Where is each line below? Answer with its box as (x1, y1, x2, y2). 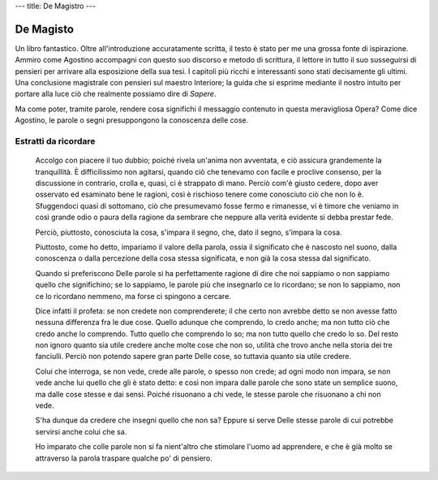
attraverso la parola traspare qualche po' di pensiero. (35, 453, 213, 463)
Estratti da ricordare (15, 136, 96, 147)
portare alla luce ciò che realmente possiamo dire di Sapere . (15, 89, 217, 99)
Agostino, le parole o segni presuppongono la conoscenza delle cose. (15, 115, 249, 125)
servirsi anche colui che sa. (35, 426, 127, 436)
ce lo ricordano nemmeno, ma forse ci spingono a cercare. (35, 291, 231, 301)
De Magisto (15, 22, 75, 36)
